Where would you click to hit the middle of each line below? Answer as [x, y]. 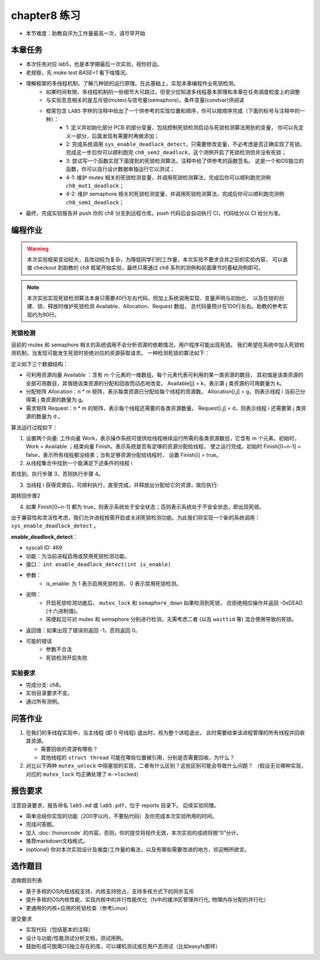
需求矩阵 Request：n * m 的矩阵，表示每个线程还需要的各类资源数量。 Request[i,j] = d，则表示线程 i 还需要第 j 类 [164, 408]
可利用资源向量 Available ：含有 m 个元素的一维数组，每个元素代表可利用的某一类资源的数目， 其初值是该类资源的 [165, 375]
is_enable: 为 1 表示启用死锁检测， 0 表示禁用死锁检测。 [114, 583]
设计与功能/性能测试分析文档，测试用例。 [76, 938]
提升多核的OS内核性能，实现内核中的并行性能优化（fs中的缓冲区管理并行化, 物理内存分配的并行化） [147, 899]
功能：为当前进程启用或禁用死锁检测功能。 [78, 556]
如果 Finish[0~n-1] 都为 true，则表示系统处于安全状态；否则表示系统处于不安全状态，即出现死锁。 [145, 507]
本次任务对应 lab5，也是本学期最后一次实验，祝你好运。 [94, 64]
